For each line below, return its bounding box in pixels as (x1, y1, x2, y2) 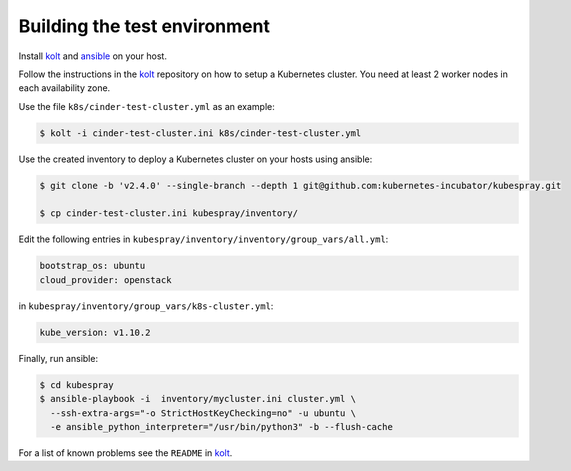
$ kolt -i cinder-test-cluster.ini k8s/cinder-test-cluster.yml (39, 127, 362, 139)
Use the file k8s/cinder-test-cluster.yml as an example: (18, 100, 275, 112)
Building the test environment (18, 15, 270, 37)
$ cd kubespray (39, 379, 114, 390)
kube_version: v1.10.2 (39, 326, 151, 338)
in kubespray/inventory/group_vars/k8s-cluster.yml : (18, 300, 274, 312)
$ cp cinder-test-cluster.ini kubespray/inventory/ (39, 208, 299, 219)
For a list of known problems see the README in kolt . (18, 446, 233, 459)
